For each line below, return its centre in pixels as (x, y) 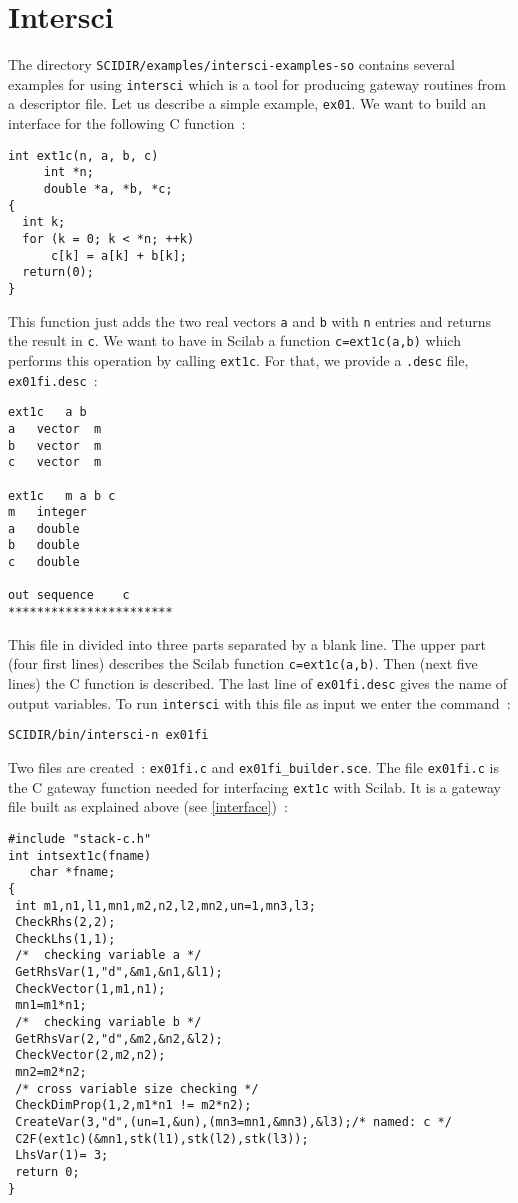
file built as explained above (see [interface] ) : (148, 806)
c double (44, 562)
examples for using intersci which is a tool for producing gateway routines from (257, 83)
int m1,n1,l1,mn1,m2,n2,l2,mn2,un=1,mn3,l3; (165, 905)
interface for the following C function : (127, 123)
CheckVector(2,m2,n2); (90, 1055)
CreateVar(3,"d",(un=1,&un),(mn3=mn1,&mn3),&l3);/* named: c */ (233, 1122)
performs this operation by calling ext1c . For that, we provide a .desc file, (238, 359)
